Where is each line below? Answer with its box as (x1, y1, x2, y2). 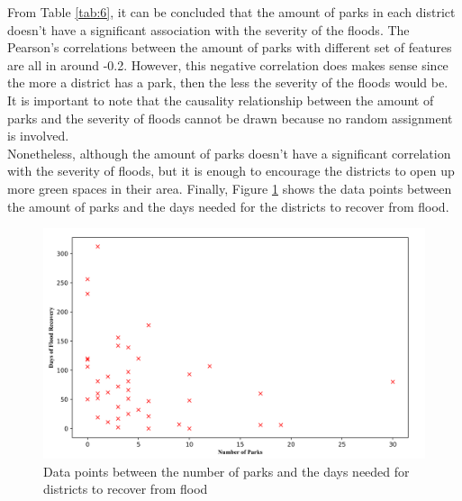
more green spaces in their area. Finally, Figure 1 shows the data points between (7, 178, 452, 197)
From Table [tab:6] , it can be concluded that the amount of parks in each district (7, 3, 456, 21)
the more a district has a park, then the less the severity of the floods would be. (7, 73, 448, 92)
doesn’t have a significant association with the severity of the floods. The (7, 20, 410, 39)
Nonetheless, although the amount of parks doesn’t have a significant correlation (7, 143, 451, 162)
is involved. (7, 126, 69, 145)
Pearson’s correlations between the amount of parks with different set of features (7, 38, 452, 57)
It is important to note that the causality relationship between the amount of (7, 90, 434, 109)
